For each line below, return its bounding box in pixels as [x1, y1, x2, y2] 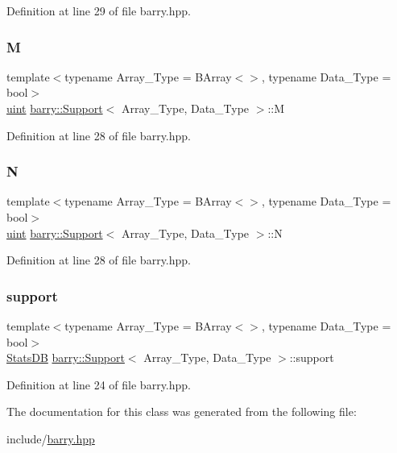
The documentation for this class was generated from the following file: [6, 403, 357, 420]
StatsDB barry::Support [6, 349, 125, 366]
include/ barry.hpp [6, 430, 95, 447]
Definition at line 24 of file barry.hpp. [6, 376, 191, 393]
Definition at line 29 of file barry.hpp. [6, 2, 191, 19]
